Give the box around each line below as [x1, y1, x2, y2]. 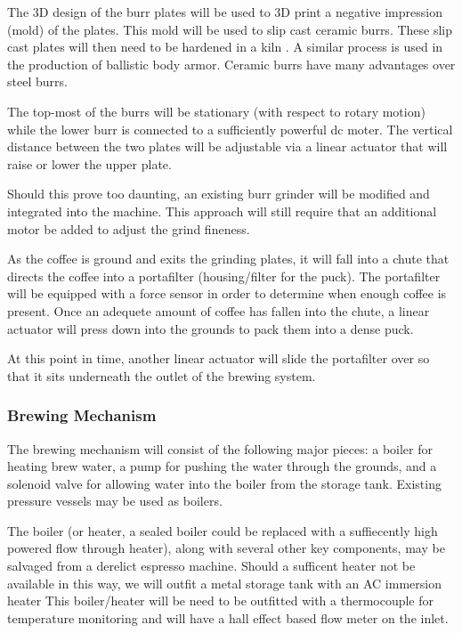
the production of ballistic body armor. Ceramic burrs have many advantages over [7, 54, 456, 73]
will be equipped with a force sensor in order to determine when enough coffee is [7, 284, 447, 303]
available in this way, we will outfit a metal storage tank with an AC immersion [7, 573, 442, 592]
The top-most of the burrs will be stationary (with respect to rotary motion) [7, 101, 426, 120]
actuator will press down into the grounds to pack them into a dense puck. [7, 319, 414, 337]
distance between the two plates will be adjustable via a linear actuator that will [7, 137, 448, 156]
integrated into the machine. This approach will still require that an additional [7, 201, 437, 220]
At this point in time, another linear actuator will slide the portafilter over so [7, 349, 430, 368]
